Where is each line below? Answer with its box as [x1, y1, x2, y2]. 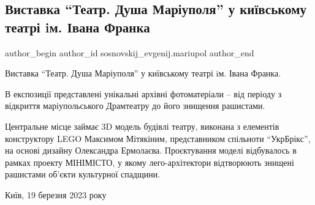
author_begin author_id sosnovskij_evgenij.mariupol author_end [5, 46, 254, 59]
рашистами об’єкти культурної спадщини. [5, 168, 161, 181]
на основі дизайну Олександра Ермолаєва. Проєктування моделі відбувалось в [5, 144, 297, 157]
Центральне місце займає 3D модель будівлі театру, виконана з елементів [5, 119, 279, 132]
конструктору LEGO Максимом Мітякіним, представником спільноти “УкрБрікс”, [5, 132, 311, 144]
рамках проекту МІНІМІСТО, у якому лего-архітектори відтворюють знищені [5, 155, 294, 168]
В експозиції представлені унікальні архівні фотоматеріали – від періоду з [5, 87, 282, 100]
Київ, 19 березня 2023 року [5, 188, 107, 201]
